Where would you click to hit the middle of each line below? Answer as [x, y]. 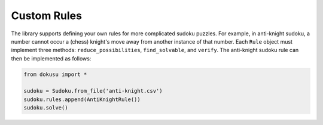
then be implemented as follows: [51, 58]
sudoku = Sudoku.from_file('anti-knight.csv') [93, 91]
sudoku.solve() [46, 108]
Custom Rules [46, 16]
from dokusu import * [55, 74]
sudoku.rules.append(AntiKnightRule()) [82, 99]
